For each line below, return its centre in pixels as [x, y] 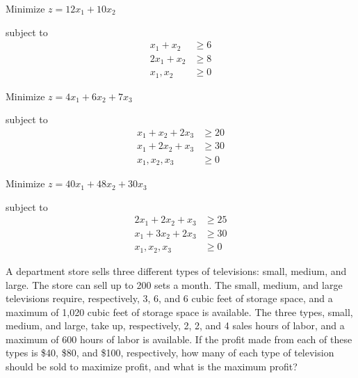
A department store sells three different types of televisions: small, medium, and [176, 270]
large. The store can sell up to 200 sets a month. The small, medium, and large [174, 284]
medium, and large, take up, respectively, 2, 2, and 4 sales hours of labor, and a [175, 325]
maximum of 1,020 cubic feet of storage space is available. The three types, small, [179, 312]
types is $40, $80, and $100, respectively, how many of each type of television [170, 353]
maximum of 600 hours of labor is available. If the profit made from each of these [179, 339]
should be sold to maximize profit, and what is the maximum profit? [152, 367]
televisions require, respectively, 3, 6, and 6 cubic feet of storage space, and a [169, 298]
